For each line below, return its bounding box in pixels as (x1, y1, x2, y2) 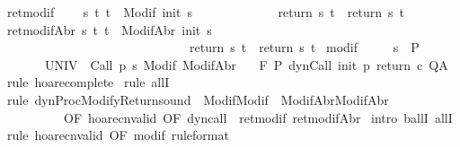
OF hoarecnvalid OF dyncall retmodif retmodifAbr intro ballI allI (63, 108, 453, 126)
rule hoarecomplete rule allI (6, 73, 170, 91)
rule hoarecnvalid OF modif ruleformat (6, 125, 229, 144)
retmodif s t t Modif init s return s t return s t (6, 3, 404, 21)
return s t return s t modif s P (189, 38, 420, 56)
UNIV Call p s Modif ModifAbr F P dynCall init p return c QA (44, 55, 448, 73)
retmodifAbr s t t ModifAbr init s (6, 20, 212, 39)
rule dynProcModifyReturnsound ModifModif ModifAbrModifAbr (6, 90, 389, 108)
